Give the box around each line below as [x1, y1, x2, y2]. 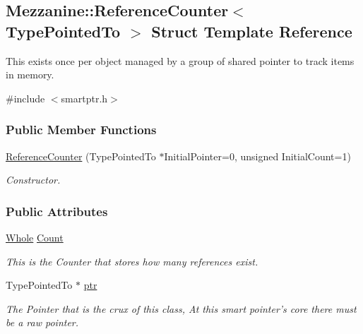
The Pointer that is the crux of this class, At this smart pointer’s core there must [6, 301, 357, 316]
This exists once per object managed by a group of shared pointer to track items [6, 53, 355, 68]
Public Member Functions [6, 121, 157, 138]
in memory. [6, 67, 54, 82]
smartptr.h [61, 90, 108, 105]
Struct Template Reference [151, 20, 352, 42]
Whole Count [6, 230, 64, 244]
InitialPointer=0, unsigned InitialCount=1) [164, 148, 351, 163]
